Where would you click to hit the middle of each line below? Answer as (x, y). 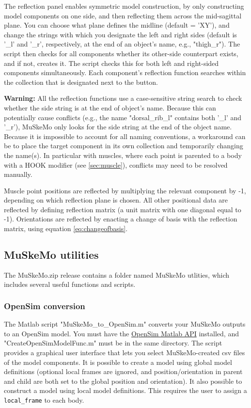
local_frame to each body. (44, 400)
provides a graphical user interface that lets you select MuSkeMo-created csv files (125, 353)
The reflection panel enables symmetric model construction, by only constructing (124, 6)
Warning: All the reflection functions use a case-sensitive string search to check (123, 98)
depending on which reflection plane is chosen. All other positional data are (116, 200)
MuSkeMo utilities (51, 255)
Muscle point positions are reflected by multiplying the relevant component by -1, (125, 190)
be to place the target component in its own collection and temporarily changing (124, 146)
